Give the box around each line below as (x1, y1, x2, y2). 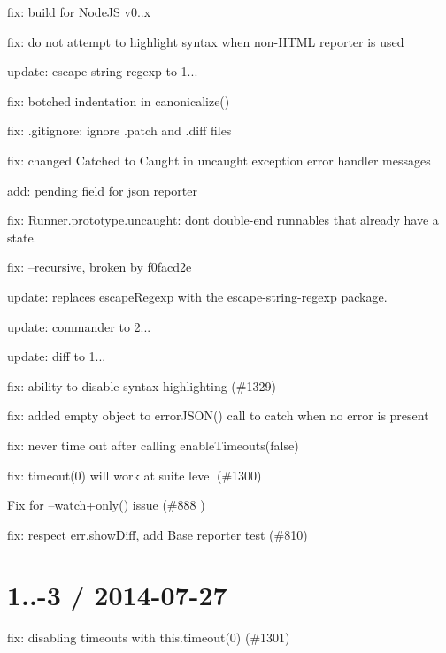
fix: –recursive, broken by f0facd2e (7, 257, 192, 276)
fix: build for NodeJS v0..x (7, 3, 151, 20)
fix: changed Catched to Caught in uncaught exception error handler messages (7, 150, 431, 169)
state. (7, 227, 37, 246)
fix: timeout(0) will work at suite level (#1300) (7, 465, 262, 484)
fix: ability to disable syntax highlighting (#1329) (7, 376, 276, 395)
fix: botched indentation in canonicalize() (7, 91, 230, 110)
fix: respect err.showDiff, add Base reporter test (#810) (7, 525, 308, 543)
